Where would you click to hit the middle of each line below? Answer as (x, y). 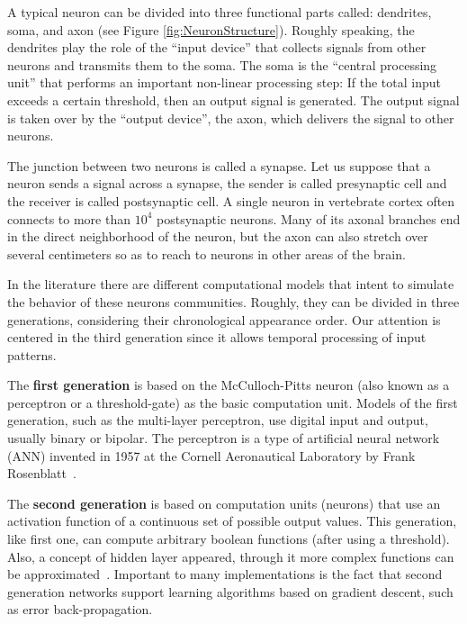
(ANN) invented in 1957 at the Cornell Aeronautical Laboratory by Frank (211, 455)
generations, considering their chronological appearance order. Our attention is (224, 319)
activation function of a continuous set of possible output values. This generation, (232, 521)
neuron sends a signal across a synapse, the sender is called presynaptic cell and (227, 183)
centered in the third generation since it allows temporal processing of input (217, 337)
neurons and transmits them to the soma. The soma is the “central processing (222, 64)
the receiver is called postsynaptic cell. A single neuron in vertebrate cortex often (231, 200)
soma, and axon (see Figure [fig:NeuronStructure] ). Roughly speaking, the (211, 29)
